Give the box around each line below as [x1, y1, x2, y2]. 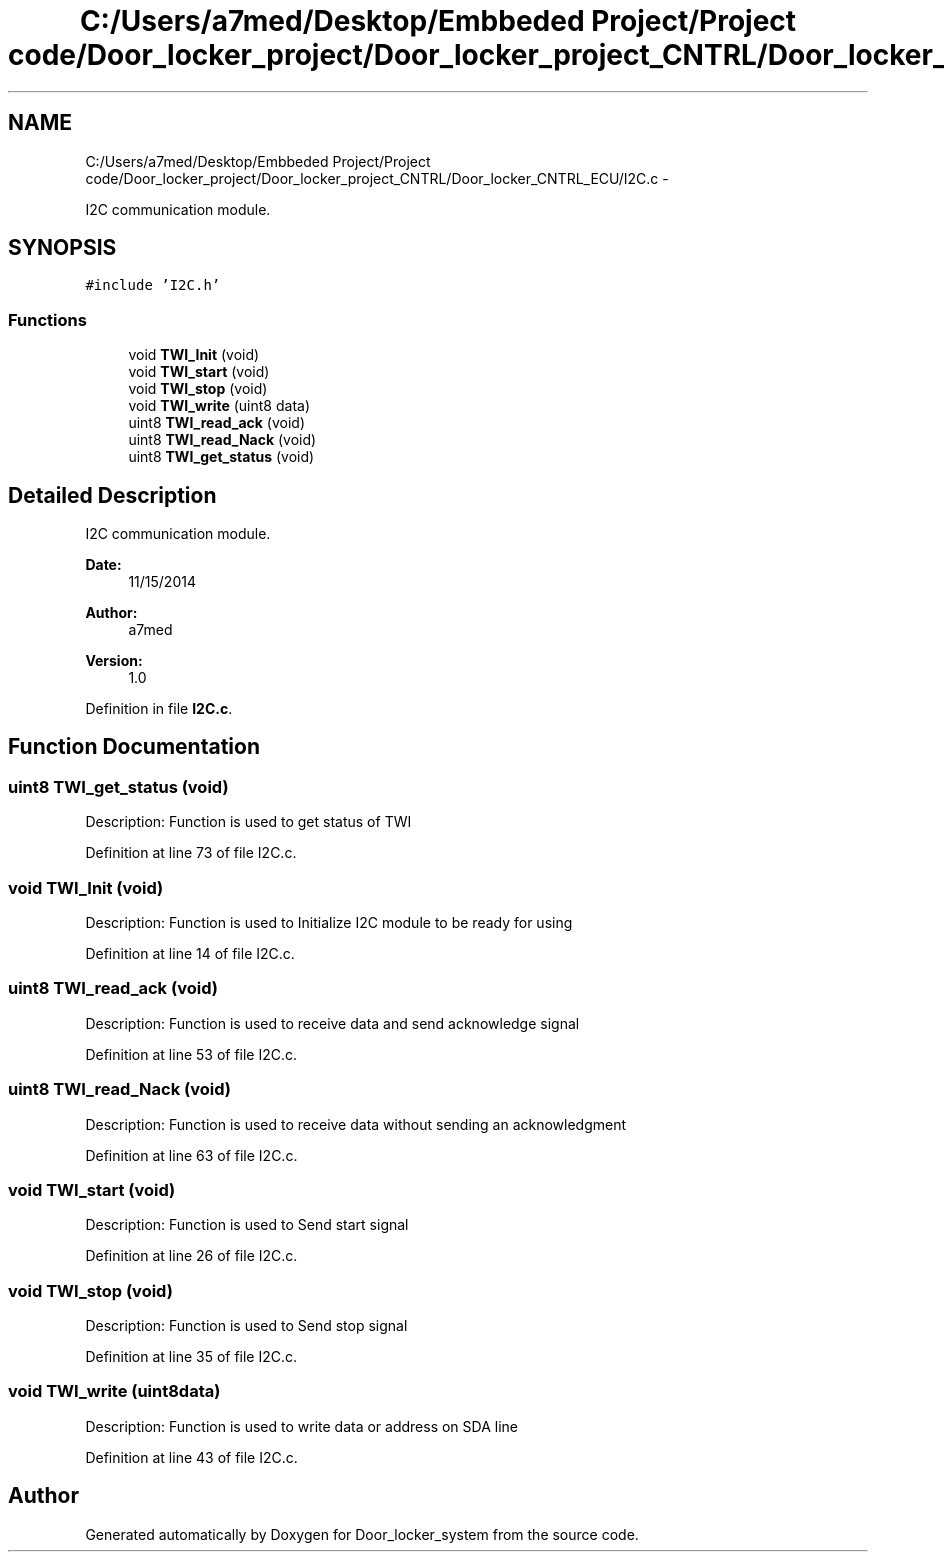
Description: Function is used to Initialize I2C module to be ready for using [85, 914, 573, 931]
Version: [85, 652, 143, 670]
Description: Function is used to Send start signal [85, 1216, 409, 1234]
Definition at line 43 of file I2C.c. [85, 1448, 298, 1466]
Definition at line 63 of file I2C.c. [85, 1146, 298, 1164]
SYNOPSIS [8, 235, 117, 261]
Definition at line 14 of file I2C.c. [85, 945, 295, 962]
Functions [8, 309, 87, 330]
